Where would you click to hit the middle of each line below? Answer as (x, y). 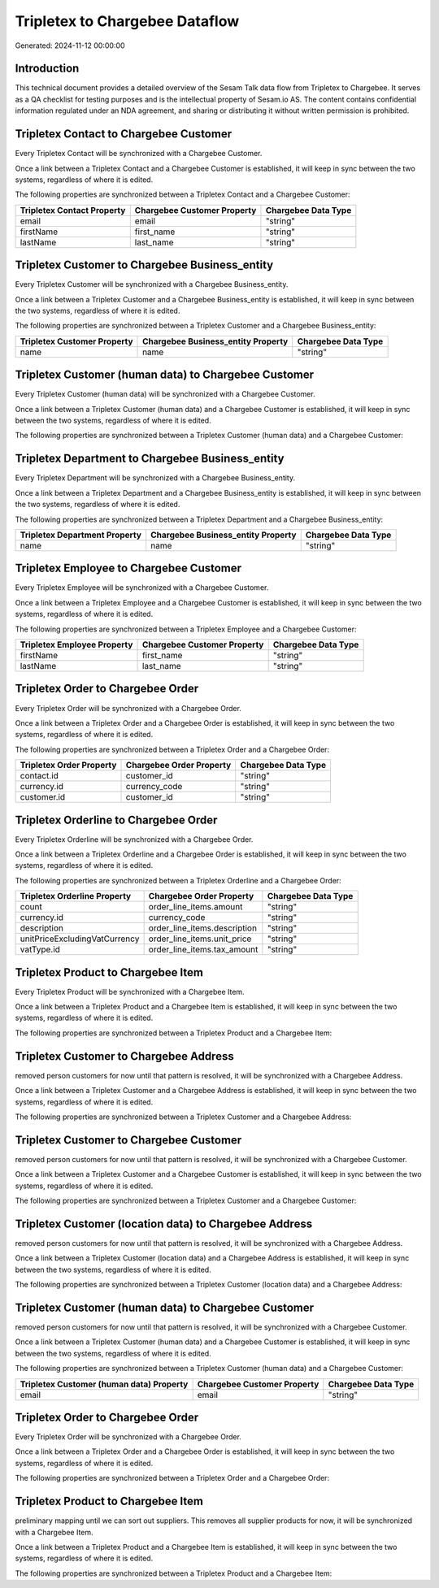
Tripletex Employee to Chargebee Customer (128, 568)
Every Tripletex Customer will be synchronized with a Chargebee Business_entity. (152, 284)
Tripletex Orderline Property (76, 896)
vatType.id (40, 949)
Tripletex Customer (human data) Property (104, 1384)
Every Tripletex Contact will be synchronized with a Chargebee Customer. (139, 154)
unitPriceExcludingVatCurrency (80, 939)
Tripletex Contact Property (73, 210)
